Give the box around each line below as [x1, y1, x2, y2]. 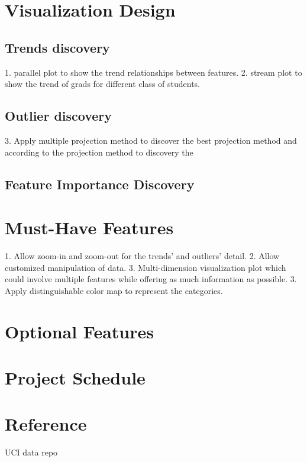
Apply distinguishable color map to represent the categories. [5, 284, 223, 296]
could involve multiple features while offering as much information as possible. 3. [5, 273, 297, 285]
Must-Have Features [5, 215, 174, 240]
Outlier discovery [5, 106, 112, 125]
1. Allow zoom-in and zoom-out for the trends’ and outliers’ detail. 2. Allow [5, 250, 280, 262]
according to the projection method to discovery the [5, 146, 193, 158]
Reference [5, 412, 87, 436]
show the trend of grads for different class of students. [5, 77, 200, 90]
